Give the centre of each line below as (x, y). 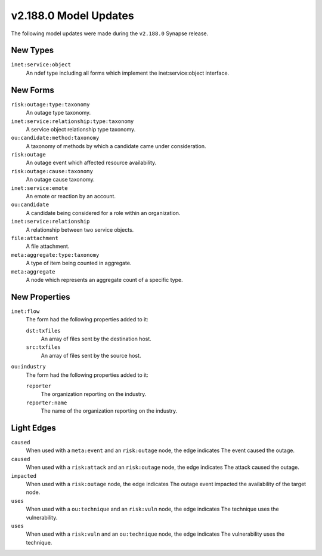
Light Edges (34, 428)
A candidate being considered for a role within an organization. (103, 213)
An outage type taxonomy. (58, 113)
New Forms (33, 90)
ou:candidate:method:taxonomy (55, 138)
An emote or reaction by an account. (71, 196)
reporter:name (47, 403)
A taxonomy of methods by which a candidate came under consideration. (116, 146)
